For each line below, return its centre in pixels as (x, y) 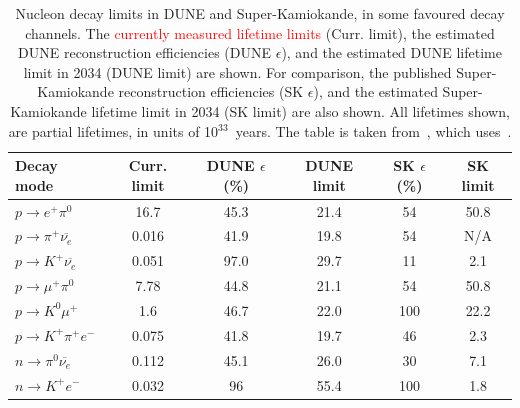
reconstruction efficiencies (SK (211, 91)
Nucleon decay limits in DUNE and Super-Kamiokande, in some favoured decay (260, 13)
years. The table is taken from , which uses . (373, 130)
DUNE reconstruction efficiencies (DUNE (145, 52)
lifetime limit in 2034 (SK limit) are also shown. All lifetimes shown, (300, 110)
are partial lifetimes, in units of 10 (113, 130)
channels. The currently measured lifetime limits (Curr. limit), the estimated (260, 32)
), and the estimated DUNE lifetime (391, 52)
